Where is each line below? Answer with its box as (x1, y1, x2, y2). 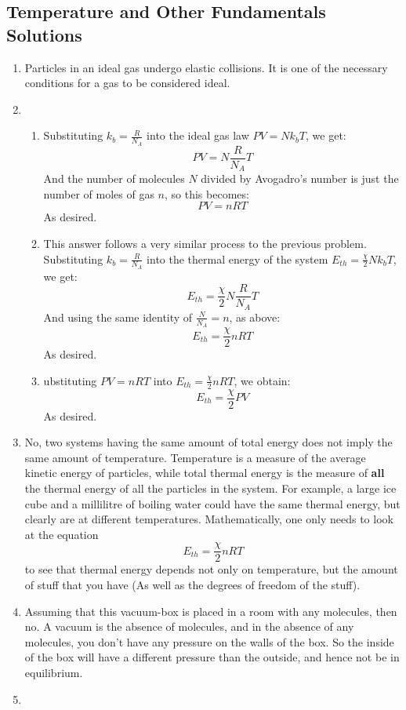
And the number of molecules (43, 170, 185, 187)
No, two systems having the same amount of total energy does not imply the (24, 434, 393, 450)
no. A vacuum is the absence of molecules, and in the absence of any (24, 618, 354, 635)
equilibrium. (24, 664, 83, 680)
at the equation (24, 526, 99, 542)
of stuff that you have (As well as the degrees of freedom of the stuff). (24, 577, 361, 593)
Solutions (6, 22, 82, 46)
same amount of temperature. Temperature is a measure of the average (24, 449, 366, 465)
